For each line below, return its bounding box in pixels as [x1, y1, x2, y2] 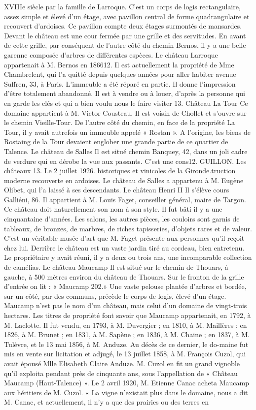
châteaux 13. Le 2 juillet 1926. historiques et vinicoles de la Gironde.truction [4, 165, 236, 176]
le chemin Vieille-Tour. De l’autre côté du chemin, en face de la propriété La [4, 117, 235, 127]
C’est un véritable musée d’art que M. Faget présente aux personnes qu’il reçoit [4, 233, 245, 243]
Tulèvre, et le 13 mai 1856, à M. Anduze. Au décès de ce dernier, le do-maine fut [4, 339, 249, 349]
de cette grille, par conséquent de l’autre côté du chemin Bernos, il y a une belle [4, 40, 246, 50]
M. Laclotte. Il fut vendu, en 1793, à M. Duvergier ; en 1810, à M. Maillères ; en [4, 319, 247, 330]
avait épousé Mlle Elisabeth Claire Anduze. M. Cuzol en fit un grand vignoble [4, 358, 240, 368]
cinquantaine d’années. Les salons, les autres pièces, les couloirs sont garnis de [4, 214, 240, 224]
